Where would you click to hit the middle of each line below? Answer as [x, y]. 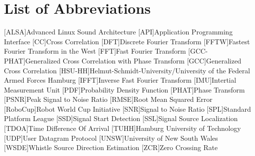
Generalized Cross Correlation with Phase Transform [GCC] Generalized [133, 60]
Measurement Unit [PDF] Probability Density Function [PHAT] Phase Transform [125, 89]
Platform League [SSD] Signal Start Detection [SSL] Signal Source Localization [121, 118]
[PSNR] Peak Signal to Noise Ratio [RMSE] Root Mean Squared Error [108, 99]
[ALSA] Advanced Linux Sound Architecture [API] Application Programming [118, 32]
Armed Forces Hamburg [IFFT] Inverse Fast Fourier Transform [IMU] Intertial [120, 80]
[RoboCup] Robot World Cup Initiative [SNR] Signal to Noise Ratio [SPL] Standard [127, 109]
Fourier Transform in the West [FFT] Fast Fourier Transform [95, 51]
